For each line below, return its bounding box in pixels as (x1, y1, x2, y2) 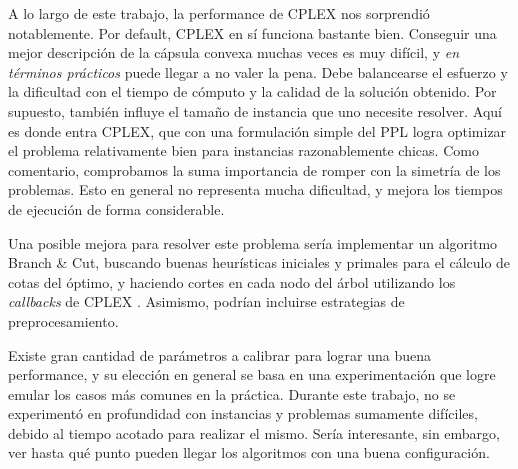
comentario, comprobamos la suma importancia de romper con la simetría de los (8, 159, 501, 180)
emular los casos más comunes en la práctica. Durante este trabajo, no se (8, 383, 456, 404)
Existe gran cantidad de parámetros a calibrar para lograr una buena (8, 344, 432, 365)
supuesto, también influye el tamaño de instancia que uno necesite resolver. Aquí (8, 100, 502, 121)
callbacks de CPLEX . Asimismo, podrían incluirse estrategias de (8, 291, 405, 312)
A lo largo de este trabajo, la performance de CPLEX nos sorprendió (8, 3, 430, 23)
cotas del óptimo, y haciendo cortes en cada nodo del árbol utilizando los (8, 271, 456, 292)
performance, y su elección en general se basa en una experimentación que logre (8, 364, 496, 385)
